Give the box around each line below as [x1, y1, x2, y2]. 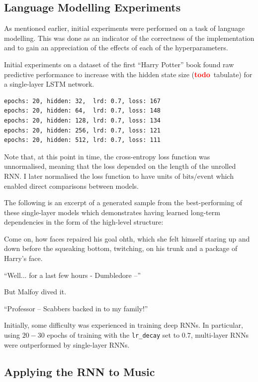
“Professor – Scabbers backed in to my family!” [4, 303, 148, 313]
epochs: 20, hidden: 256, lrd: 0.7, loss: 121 [4, 127, 161, 134]
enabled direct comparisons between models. [4, 180, 139, 191]
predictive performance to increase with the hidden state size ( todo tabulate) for [4, 69, 253, 79]
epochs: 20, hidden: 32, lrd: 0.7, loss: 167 [4, 97, 161, 105]
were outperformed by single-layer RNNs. [4, 339, 130, 350]
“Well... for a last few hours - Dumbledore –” [4, 269, 141, 280]
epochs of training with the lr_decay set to [47, 330, 180, 340]
